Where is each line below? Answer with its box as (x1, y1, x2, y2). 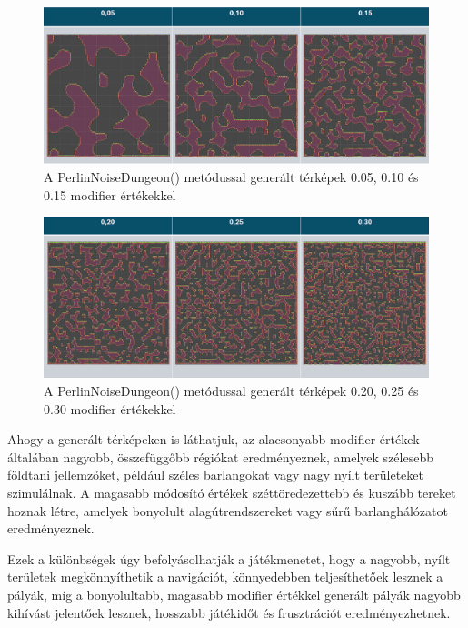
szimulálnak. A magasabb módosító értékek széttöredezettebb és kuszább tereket (7, 482, 456, 501)
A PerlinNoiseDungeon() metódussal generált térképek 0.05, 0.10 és (44, 167, 419, 186)
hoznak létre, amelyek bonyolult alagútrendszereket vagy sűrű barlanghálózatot (7, 501, 448, 520)
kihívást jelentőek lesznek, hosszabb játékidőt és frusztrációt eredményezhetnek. (7, 603, 451, 622)
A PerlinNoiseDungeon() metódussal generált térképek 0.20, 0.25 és (44, 381, 419, 400)
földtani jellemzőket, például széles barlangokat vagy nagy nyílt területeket (7, 465, 423, 484)
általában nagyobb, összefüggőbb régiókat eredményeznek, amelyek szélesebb (7, 447, 433, 466)
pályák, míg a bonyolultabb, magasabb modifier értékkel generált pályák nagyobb (7, 584, 461, 603)
